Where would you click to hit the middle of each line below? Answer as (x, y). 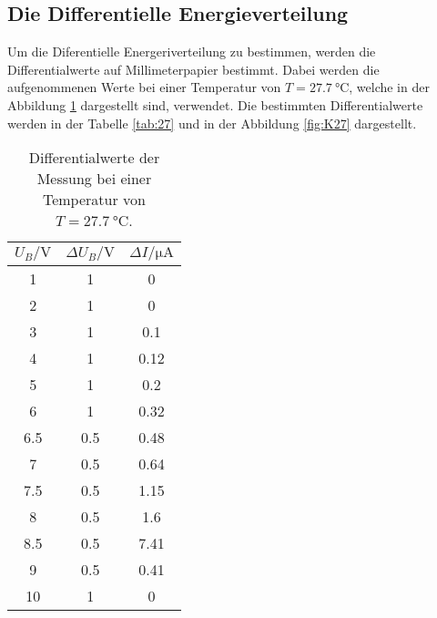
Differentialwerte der (94, 158)
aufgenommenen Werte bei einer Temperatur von (144, 87)
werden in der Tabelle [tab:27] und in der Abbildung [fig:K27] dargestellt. (212, 123)
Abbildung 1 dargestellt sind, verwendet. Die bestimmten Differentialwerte (215, 104)
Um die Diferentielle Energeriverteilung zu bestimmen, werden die (192, 51)
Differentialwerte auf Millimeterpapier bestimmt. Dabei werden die (193, 69)
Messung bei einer (94, 179)
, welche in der (389, 87)
